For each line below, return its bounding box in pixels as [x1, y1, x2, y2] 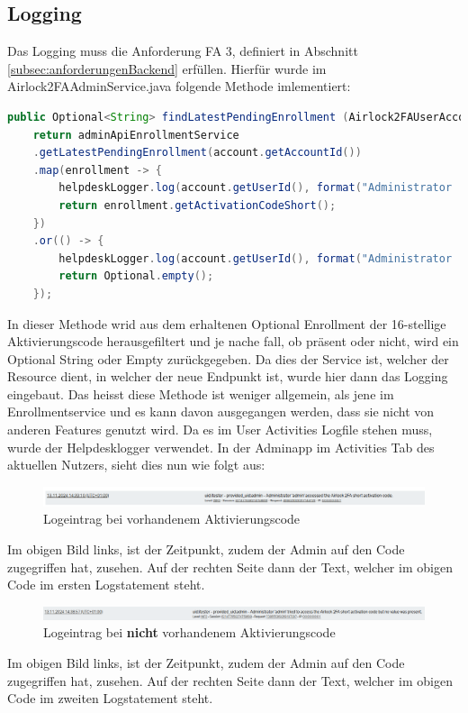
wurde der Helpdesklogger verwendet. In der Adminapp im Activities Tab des [7, 437, 435, 456]
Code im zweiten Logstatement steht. [7, 689, 213, 708]
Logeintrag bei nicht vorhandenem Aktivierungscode [43, 623, 336, 642]
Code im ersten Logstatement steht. [7, 575, 205, 594]
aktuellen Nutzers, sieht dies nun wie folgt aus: [7, 455, 265, 474]
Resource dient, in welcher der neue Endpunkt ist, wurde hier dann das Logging [7, 367, 448, 386]
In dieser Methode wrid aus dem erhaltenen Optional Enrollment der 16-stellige [7, 314, 446, 333]
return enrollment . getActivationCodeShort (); [58, 198, 337, 212]
